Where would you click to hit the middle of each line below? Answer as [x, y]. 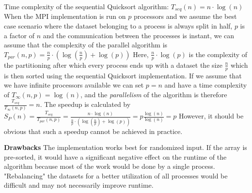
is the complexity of [218, 54]
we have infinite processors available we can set [74, 85]
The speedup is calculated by [87, 104]
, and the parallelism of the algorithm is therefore [154, 94]
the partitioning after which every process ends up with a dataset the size [113, 65]
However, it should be [211, 116]
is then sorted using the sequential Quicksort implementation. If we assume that [123, 75]
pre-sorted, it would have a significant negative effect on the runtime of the [115, 156]
